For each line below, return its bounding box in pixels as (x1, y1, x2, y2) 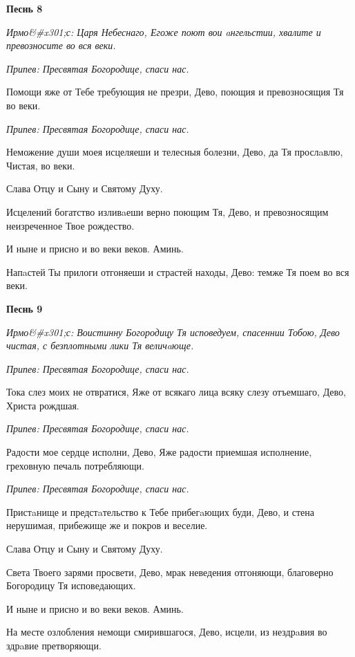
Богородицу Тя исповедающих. (6, 578, 136, 593)
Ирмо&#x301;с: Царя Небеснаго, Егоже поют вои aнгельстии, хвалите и (6, 24, 321, 39)
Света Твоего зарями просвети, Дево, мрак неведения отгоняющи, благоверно (6, 564, 334, 579)
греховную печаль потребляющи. (6, 458, 144, 472)
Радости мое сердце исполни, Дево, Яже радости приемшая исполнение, (6, 445, 312, 459)
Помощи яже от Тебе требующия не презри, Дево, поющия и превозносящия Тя (6, 84, 344, 99)
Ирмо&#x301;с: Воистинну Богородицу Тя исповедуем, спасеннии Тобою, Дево (6, 324, 340, 339)
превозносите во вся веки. (6, 38, 116, 53)
